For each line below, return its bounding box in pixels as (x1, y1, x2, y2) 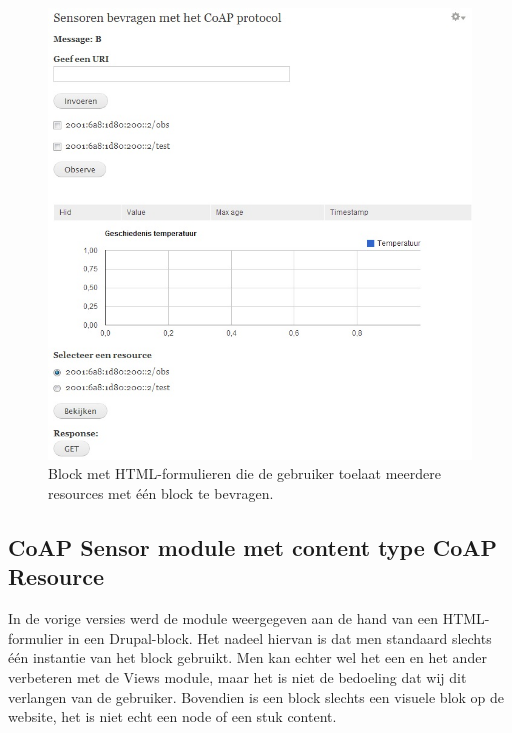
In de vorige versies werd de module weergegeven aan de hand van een (8, 608, 438, 629)
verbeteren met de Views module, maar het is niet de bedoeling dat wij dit (8, 667, 467, 688)
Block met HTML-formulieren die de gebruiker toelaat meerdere (48, 463, 441, 484)
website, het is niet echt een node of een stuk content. (8, 706, 337, 727)
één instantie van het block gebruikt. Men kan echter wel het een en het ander (8, 647, 487, 668)
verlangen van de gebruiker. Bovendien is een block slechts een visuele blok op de (8, 686, 505, 707)
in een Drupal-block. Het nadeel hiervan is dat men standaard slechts (67, 627, 492, 648)
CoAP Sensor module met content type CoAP (8, 532, 498, 563)
